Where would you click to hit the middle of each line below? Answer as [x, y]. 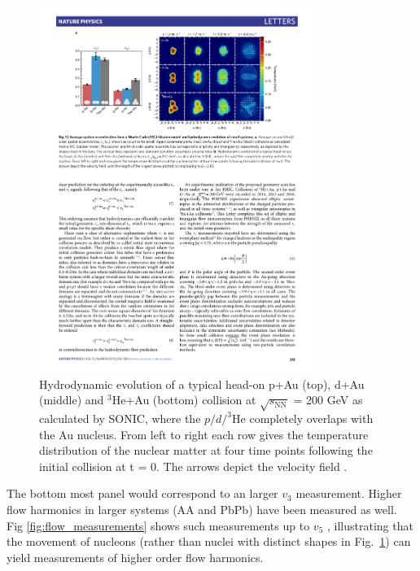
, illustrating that [370, 525]
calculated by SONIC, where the [120, 418]
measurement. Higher [349, 493]
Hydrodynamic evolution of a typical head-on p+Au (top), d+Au [202, 384]
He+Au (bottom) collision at [184, 400]
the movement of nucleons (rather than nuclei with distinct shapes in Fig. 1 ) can [209, 541]
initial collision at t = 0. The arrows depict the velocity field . [193, 466]
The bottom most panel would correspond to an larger [142, 493]
